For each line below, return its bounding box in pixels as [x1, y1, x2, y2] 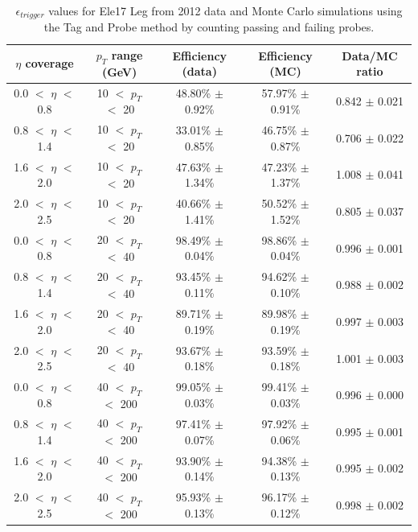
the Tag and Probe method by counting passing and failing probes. [43, 19, 375, 35]
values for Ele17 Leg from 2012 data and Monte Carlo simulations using [48, 2, 403, 19]
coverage [25, 55, 74, 72]
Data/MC [342, 47, 398, 64]
